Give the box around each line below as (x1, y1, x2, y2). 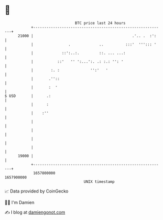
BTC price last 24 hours (75, 21, 126, 25)
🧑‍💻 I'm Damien (4, 199, 35, 205)
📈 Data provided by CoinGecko (4, 188, 69, 194)
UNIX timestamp (83, 179, 115, 184)
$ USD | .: (4, 93, 51, 98)
